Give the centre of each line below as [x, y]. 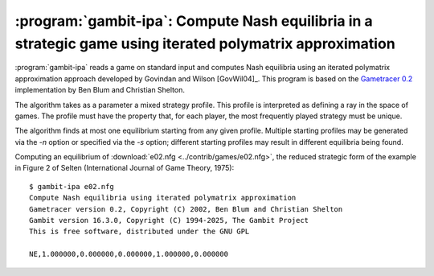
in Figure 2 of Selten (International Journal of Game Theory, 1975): [125, 168]
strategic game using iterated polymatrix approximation [205, 43]
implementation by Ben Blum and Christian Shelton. [100, 90]
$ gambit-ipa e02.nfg [72, 186]
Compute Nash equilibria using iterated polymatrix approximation [163, 198]
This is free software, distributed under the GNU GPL [139, 232]
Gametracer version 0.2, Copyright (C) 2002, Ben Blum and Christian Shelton [186, 209]
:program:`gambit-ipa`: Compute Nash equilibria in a [194, 21]
